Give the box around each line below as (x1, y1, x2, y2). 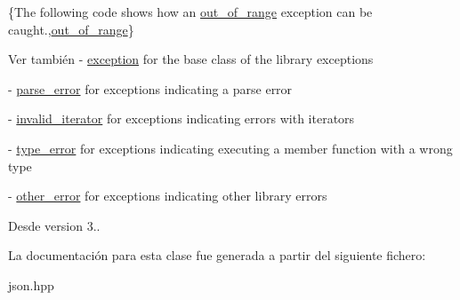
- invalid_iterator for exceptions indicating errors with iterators (8, 109, 355, 128)
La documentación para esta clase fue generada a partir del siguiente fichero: (8, 246, 426, 264)
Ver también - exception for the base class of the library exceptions (8, 50, 374, 68)
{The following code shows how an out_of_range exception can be (8, 3, 373, 20)
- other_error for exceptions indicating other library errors (8, 186, 327, 205)
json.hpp (8, 275, 54, 294)
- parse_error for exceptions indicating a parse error (8, 79, 293, 98)
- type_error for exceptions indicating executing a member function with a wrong (8, 138, 453, 157)
